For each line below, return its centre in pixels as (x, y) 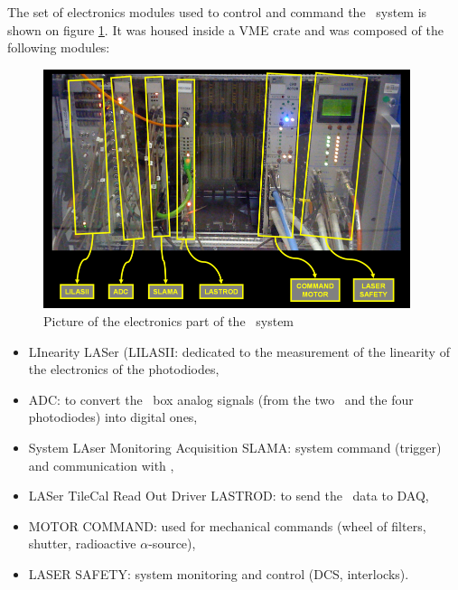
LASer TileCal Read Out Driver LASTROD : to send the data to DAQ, (229, 496)
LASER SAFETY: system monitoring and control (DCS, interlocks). (219, 573)
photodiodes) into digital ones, (113, 417)
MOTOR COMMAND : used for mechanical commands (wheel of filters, (227, 525)
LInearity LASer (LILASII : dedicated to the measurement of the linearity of (239, 351)
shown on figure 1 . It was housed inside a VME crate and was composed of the (225, 29)
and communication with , (101, 465)
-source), (172, 543)
